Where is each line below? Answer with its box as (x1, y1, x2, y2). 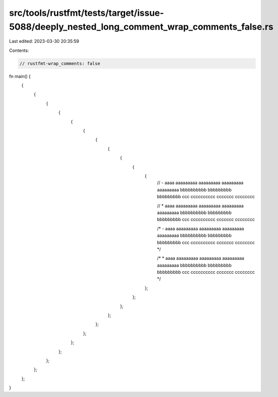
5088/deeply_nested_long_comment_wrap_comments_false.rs (9, 21, 274, 32)
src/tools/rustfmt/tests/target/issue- (9, 7, 164, 18)
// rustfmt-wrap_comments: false (19, 61, 101, 66)
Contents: (9, 47, 29, 53)
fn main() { (9, 73, 31, 79)
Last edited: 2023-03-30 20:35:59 (9, 38, 79, 44)
